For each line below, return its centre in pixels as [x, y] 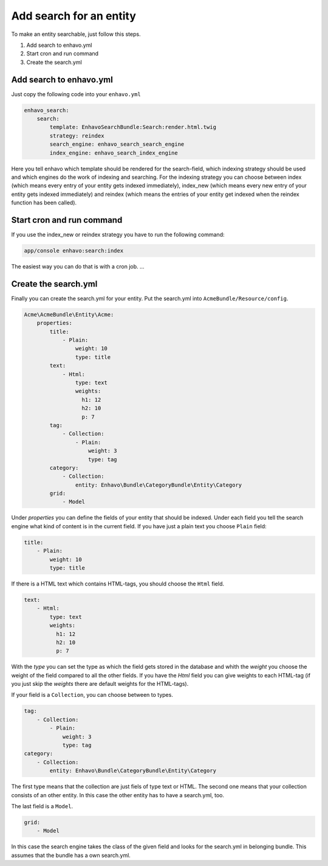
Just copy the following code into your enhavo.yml [76, 94]
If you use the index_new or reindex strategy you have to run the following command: [118, 235]
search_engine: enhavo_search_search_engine [117, 144]
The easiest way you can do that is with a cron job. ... [78, 266]
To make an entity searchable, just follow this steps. [76, 34]
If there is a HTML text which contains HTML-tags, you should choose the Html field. [118, 584]
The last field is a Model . [42, 806]
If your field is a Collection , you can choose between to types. [92, 695]
